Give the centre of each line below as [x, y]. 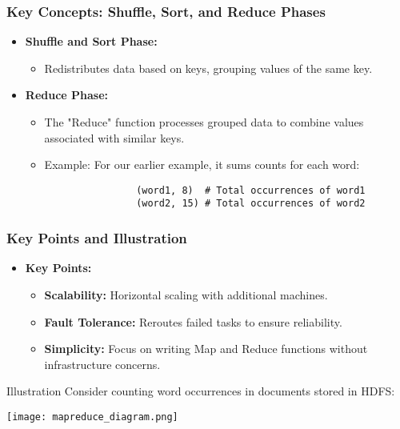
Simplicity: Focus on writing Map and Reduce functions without [206, 349]
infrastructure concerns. [102, 364]
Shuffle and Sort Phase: [91, 41]
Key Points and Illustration [97, 238]
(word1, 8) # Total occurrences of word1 [251, 190]
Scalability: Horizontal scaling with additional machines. [186, 294]
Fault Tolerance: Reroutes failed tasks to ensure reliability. [193, 321]
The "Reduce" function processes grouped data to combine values [204, 122]
